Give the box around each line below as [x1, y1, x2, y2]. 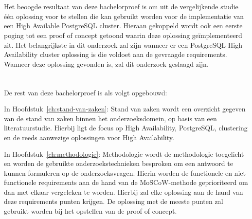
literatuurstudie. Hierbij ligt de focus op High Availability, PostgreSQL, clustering [4, 123, 248, 133]
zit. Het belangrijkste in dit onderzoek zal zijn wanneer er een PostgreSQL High [4, 39, 242, 50]
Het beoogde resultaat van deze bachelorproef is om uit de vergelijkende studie [4, 1, 238, 12]
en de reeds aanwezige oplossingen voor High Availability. [4, 132, 174, 142]
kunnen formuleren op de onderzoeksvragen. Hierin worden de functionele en [4, 167, 232, 178]
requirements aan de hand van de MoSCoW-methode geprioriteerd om [38, 177, 248, 187]
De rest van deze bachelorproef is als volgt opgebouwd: [4, 87, 167, 97]
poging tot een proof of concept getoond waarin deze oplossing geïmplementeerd [4, 30, 242, 40]
